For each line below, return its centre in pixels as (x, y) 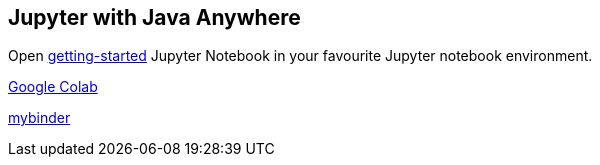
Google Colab (53, 87)
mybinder (39, 118)
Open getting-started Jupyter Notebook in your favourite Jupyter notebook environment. (300, 56)
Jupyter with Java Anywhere (154, 17)
